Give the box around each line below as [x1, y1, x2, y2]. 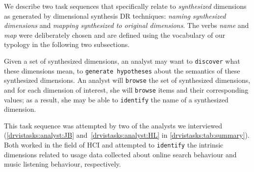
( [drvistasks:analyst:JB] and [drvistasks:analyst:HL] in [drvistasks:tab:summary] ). [4, 130, 250, 140]
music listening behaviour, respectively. [4, 159, 121, 169]
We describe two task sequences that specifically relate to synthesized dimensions [4, 1, 247, 11]
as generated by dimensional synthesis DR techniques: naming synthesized [4, 10, 226, 21]
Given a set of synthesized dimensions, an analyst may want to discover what [4, 55, 240, 66]
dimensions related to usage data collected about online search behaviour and [4, 149, 237, 159]
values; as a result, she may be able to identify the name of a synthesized [4, 94, 229, 104]
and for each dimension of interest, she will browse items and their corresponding [4, 84, 249, 95]
